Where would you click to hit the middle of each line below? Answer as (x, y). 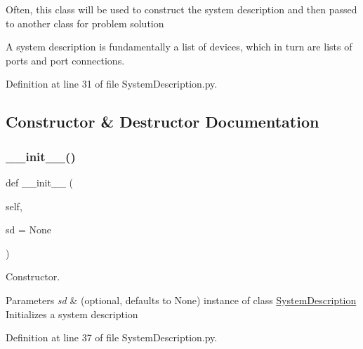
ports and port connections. (65, 60)
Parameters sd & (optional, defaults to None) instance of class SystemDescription (181, 300)
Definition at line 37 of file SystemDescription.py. (112, 337)
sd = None (29, 230)
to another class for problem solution (85, 23)
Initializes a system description (72, 314)
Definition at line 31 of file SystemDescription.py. (112, 84)
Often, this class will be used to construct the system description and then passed (181, 9)
